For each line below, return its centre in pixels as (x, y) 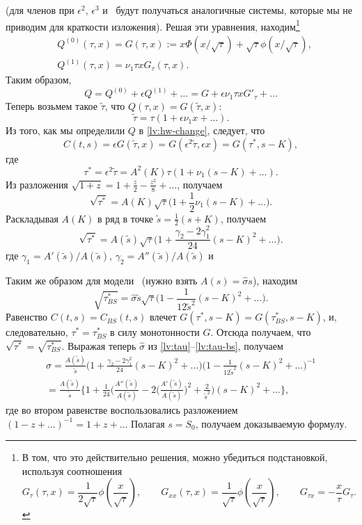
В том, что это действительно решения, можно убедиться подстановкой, (175, 457)
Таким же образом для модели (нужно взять (102, 281)
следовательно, (37, 332)
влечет (163, 317)
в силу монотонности (155, 332)
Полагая (148, 423)
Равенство (27, 317)
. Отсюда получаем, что (261, 332)
